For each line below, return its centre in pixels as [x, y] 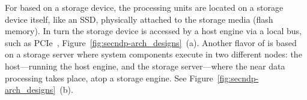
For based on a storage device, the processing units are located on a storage [144, 7]
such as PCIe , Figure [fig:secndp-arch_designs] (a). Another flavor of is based [151, 42]
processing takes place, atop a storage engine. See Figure [109, 78]
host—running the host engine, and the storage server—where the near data [145, 66]
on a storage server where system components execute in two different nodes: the [153, 54]
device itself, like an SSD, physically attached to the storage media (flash [139, 19]
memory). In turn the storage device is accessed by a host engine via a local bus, [153, 31]
